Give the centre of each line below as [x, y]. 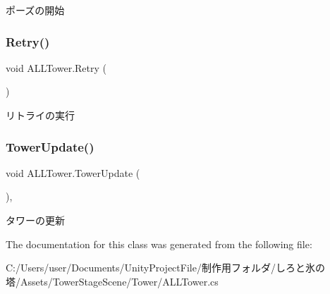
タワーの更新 [35, 220]
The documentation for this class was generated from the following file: [159, 244]
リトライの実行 [40, 115]
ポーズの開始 [35, 10]
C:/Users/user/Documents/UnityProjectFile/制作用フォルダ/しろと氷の [165, 268]
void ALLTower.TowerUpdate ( [73, 172]
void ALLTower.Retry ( [56, 67]
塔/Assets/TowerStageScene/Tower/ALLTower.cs [112, 281]
